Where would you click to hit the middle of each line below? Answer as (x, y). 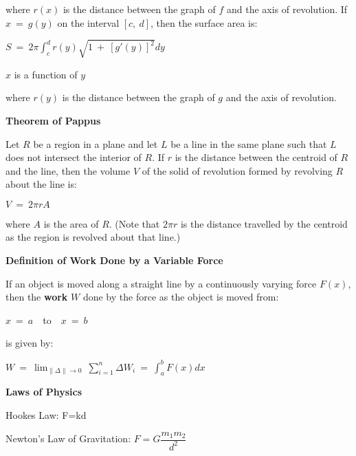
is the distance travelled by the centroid (264, 223)
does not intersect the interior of (74, 157)
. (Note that (134, 223)
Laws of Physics (44, 392)
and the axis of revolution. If (287, 9)
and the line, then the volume (68, 170)
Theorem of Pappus (53, 120)
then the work (37, 297)
